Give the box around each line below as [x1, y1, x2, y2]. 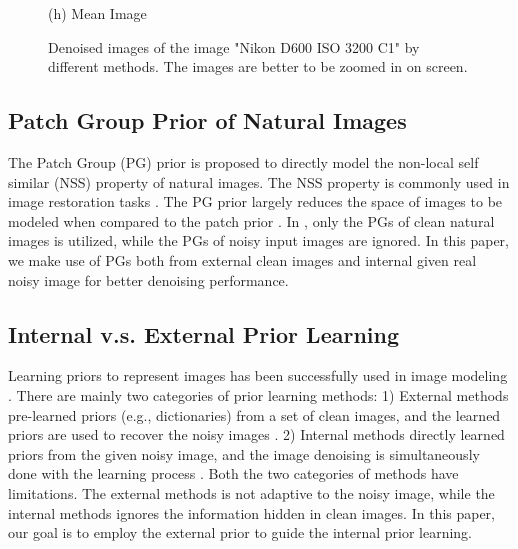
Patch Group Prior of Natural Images [8, 105, 407, 136]
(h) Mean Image [48, 3, 147, 23]
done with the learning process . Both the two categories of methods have [8, 463, 459, 484]
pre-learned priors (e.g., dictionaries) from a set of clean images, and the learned [8, 404, 501, 425]
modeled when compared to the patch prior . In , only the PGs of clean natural [8, 210, 495, 231]
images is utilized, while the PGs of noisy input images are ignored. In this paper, [8, 230, 509, 251]
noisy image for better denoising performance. [8, 269, 289, 290]
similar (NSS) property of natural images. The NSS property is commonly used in [8, 171, 510, 192]
